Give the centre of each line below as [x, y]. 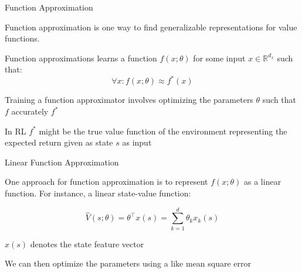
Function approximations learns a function [81, 58]
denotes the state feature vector [87, 243]
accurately [30, 111]
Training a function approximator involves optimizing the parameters [129, 100]
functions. [22, 38]
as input [137, 142]
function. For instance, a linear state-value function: [98, 193]
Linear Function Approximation [62, 162]
